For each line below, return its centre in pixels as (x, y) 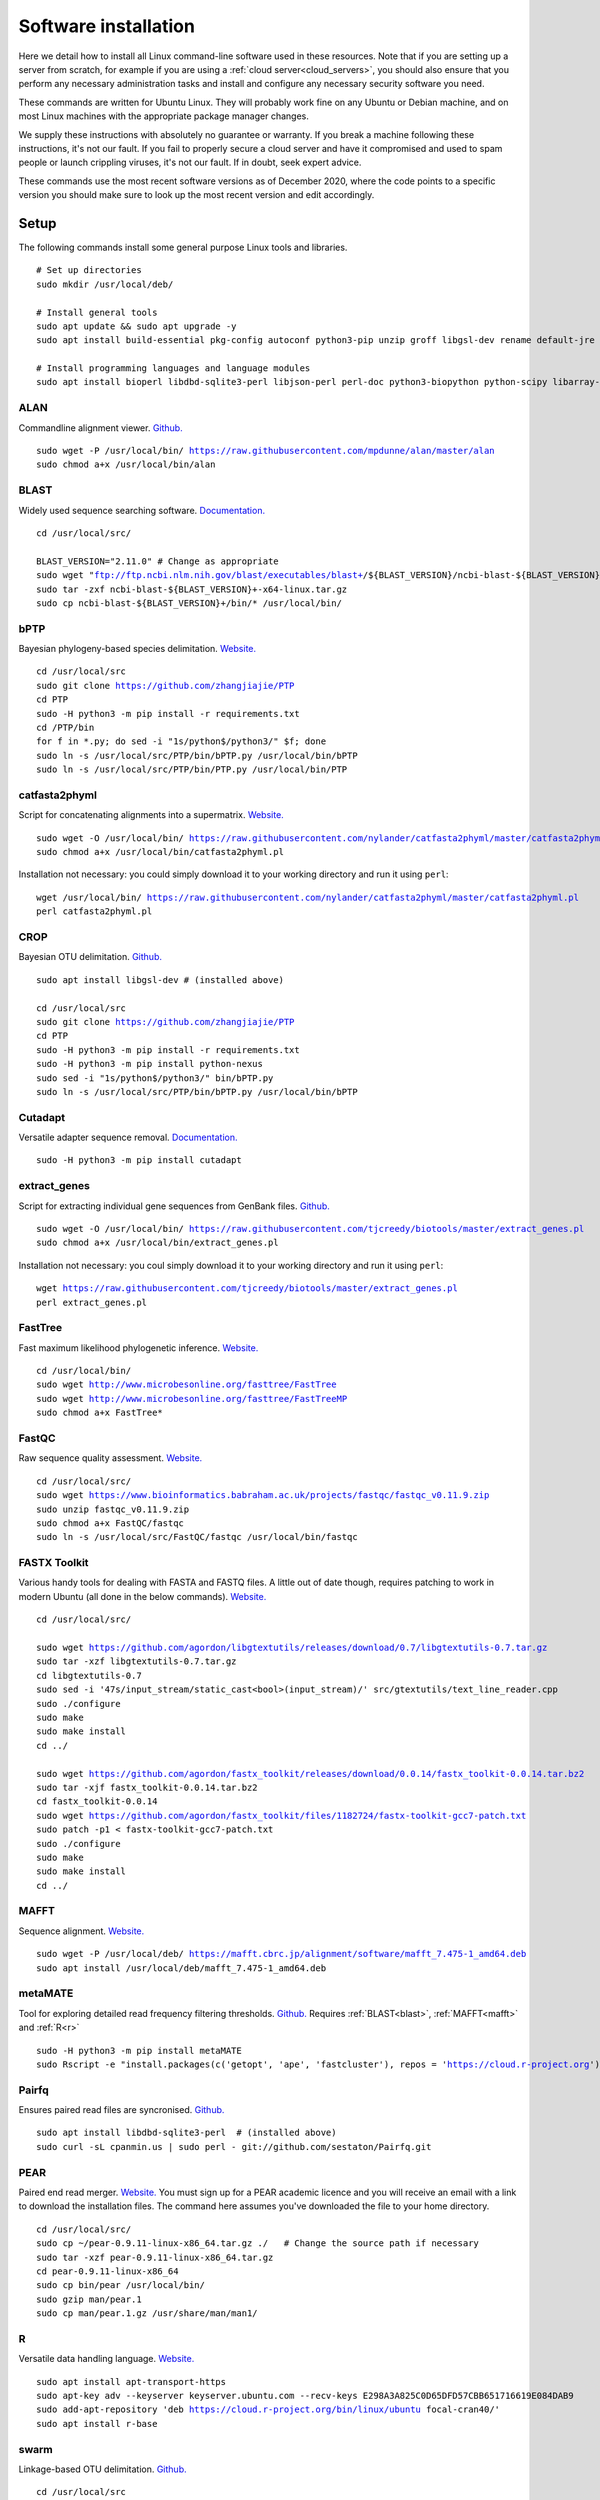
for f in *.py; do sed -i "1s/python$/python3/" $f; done (181, 741)
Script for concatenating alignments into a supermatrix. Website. (151, 815)
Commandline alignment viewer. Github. (101, 427)
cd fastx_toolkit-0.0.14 (97, 1801)
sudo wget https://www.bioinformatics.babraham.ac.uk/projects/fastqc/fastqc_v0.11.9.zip (263, 1495)
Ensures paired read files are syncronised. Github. (121, 2110)
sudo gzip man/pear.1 (89, 2299)
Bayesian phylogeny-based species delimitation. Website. (137, 649)
